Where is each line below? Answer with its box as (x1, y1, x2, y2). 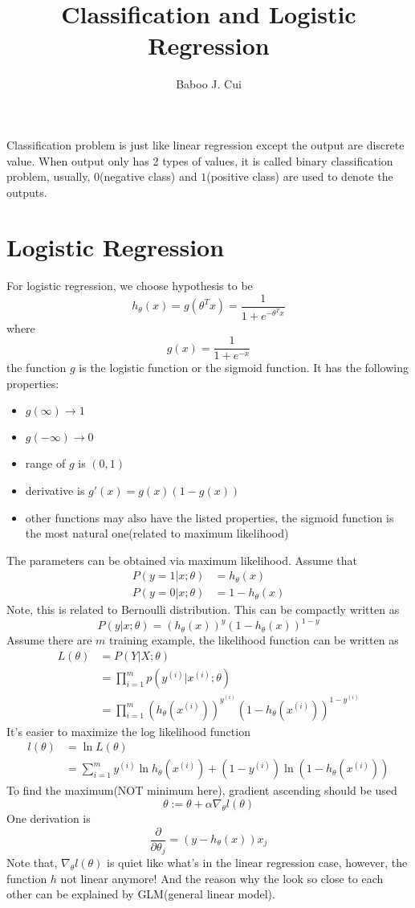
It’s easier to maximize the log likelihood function (6, 722, 250, 739)
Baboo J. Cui (176, 76, 242, 92)
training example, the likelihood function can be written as (109, 632, 399, 648)
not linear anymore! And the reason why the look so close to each (60, 869, 384, 886)
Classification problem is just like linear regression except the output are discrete (6, 136, 405, 153)
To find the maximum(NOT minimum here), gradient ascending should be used (6, 782, 397, 799)
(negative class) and (100, 168, 197, 185)
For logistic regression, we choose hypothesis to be (6, 277, 253, 294)
